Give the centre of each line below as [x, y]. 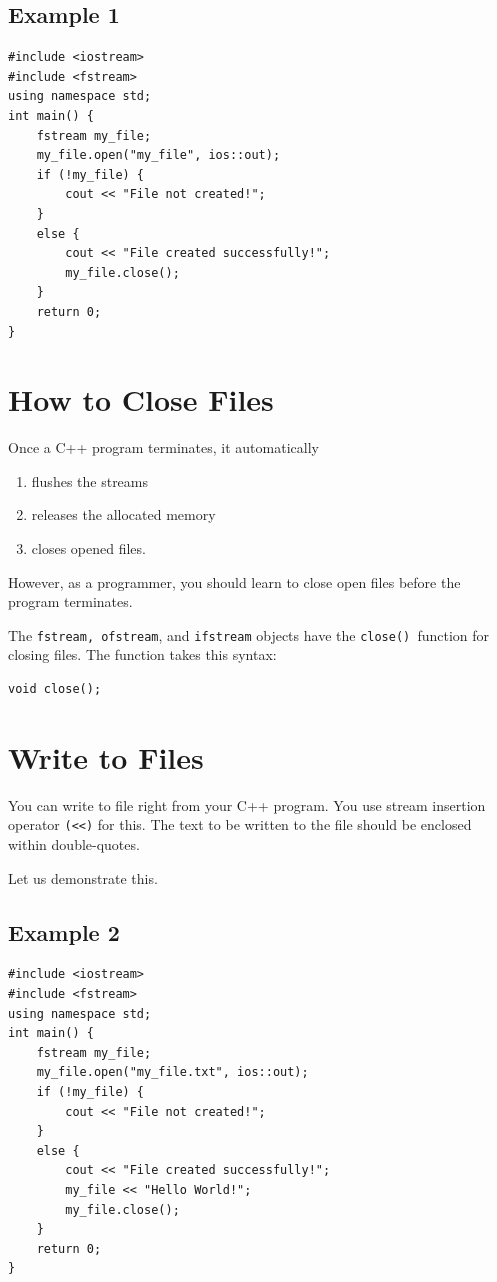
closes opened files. [88, 548]
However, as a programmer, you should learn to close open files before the [234, 581]
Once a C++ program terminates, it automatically [163, 447]
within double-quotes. [74, 844]
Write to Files [106, 756]
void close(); [55, 689]
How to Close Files [141, 399]
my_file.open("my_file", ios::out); [158, 155]
